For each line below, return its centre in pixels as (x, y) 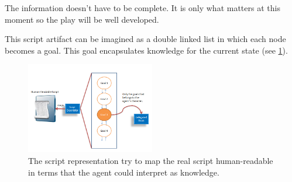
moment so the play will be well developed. (82, 19)
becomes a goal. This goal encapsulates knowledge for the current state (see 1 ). (146, 50)
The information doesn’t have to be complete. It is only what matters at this (142, 8)
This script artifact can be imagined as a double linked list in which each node (145, 39)
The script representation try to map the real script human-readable (151, 160)
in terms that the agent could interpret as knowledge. (124, 172)
